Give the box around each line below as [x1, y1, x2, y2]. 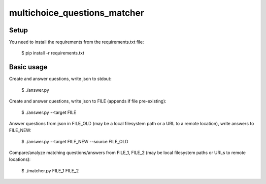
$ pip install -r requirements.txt [21, 50, 85, 56]
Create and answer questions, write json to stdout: [9, 76, 112, 82]
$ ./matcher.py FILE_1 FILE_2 [21, 167, 79, 174]
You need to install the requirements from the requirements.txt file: [9, 39, 144, 45]
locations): [9, 157, 31, 162]
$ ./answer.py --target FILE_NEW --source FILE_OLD [21, 138, 129, 144]
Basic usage [9, 63, 48, 71]
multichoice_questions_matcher [9, 7, 144, 18]
